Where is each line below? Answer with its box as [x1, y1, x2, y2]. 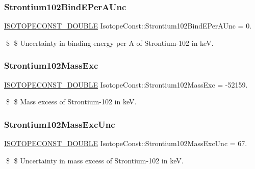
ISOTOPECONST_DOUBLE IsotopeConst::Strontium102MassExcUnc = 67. [4, 138, 247, 149]
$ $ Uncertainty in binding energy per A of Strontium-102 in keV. [6, 37, 214, 48]
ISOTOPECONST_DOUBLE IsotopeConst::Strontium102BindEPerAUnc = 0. [4, 20, 252, 31]
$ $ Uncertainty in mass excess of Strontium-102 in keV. [6, 155, 184, 165]
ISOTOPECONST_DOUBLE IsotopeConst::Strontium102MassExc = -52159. [4, 79, 248, 90]
